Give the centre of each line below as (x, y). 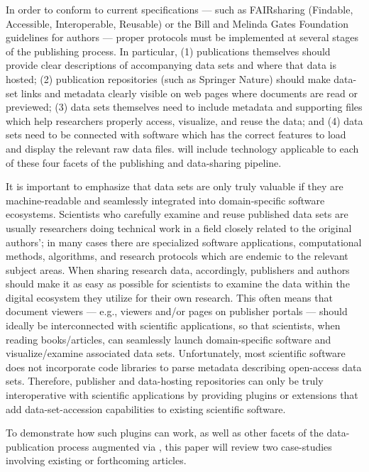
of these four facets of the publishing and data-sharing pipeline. (144, 162)
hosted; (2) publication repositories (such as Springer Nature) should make (168, 78)
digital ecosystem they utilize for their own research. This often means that (169, 297)
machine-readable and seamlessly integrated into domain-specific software (165, 200)
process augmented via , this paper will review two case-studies (195, 446)
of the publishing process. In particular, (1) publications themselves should (168, 51)
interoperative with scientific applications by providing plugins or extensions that (182, 395)
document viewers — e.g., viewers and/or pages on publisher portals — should (177, 311)
